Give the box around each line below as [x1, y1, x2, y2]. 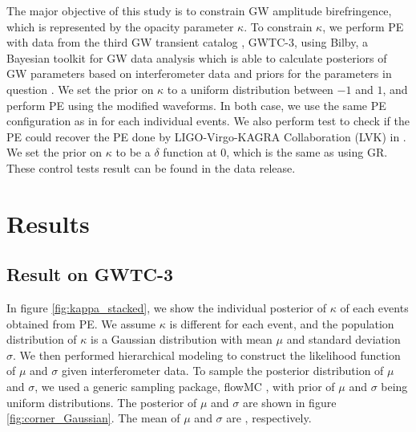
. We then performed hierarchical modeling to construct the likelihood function [13, 346, 401, 363]
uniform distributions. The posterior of [6, 393, 197, 410]
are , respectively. [226, 410, 312, 426]
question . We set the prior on [6, 80, 154, 97]
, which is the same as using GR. [226, 144, 388, 161]
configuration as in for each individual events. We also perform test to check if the [6, 112, 410, 129]
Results [6, 206, 90, 239]
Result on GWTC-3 [6, 262, 174, 287]
